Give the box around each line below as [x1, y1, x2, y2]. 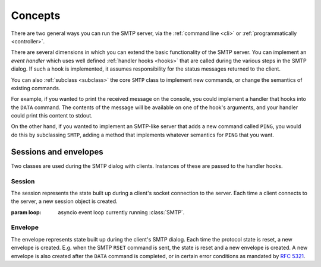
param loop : [11, 208, 42, 216]
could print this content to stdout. [11, 112, 93, 119]
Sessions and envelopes [11, 147, 103, 157]
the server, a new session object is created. [11, 198, 118, 205]
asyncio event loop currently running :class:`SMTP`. [58, 208, 185, 216]
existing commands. [11, 84, 61, 91]
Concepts [11, 9, 61, 22]
